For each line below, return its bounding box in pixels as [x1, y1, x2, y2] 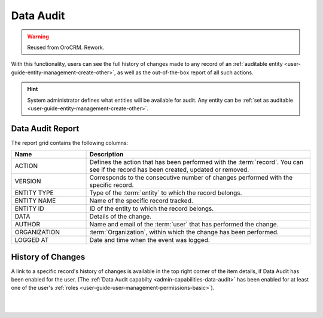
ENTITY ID [14, 204, 44, 213]
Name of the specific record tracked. [89, 196, 194, 205]
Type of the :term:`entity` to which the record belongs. [89, 189, 242, 197]
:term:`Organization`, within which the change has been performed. [89, 228, 279, 237]
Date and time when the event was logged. [89, 236, 211, 244]
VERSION [14, 177, 41, 186]
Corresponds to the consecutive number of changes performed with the [89, 174, 293, 182]
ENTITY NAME [14, 196, 56, 205]
